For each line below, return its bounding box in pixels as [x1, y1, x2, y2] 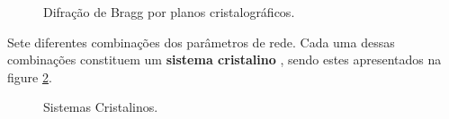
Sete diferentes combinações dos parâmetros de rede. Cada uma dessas [7, 32, 395, 51]
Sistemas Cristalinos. [43, 98, 158, 116]
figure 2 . [7, 67, 52, 86]
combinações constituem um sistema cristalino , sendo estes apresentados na [7, 50, 442, 69]
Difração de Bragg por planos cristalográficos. [43, 3, 295, 21]
